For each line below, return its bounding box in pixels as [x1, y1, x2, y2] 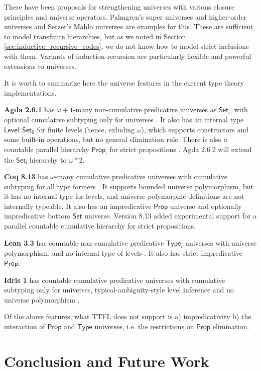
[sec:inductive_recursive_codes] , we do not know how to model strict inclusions [4, 41, 249, 51]
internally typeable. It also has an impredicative [4, 200, 152, 211]
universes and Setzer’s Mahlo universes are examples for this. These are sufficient [4, 21, 253, 32]
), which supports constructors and [141, 124, 249, 134]
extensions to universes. [4, 60, 76, 71]
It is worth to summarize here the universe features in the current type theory [4, 78, 244, 88]
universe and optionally [170, 200, 242, 211]
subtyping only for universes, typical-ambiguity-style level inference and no [4, 284, 234, 295]
